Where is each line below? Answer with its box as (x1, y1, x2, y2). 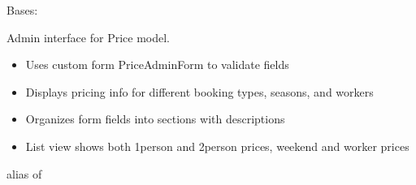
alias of (6, 165, 42, 182)
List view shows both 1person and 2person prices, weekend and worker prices (25, 137, 409, 154)
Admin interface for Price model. (6, 28, 170, 45)
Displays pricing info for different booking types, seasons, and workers (25, 83, 374, 100)
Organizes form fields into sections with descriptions (25, 110, 285, 127)
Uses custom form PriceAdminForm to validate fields (25, 56, 289, 73)
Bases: (6, 2, 38, 18)
